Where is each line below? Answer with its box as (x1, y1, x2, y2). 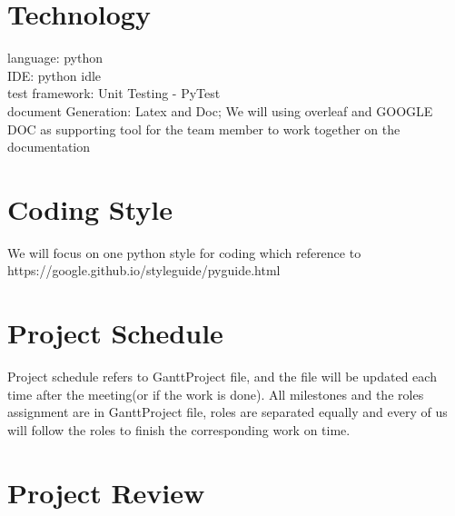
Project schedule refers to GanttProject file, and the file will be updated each (7, 367, 437, 386)
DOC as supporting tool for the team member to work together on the (7, 119, 401, 138)
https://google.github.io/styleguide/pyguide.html (7, 261, 281, 280)
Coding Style (7, 190, 173, 227)
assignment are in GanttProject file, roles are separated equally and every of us (7, 402, 448, 422)
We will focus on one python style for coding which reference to (7, 243, 361, 262)
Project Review (7, 473, 205, 511)
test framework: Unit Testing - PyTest (7, 84, 221, 103)
